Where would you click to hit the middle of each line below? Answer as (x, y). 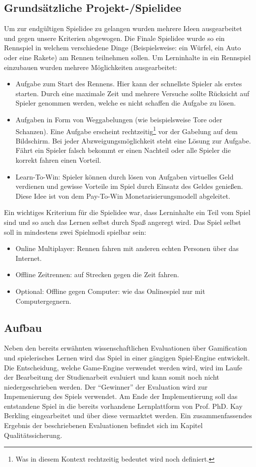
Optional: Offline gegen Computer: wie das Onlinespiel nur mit (110, 291)
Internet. (29, 258)
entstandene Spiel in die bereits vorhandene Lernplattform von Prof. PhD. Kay (123, 406)
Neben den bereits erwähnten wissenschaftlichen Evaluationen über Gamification (126, 348)
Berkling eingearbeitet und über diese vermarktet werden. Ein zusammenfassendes (128, 415)
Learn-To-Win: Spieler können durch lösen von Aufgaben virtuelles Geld (125, 176)
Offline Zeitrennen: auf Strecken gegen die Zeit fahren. (97, 274)
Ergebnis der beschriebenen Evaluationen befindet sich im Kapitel (103, 425)
